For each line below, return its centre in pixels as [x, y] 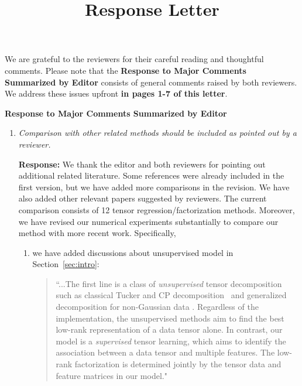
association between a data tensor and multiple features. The [165, 352]
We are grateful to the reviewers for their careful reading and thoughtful [134, 59]
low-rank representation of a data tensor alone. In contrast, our [169, 329]
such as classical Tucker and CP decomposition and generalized [171, 295]
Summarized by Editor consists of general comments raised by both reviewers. [151, 82]
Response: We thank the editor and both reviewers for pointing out [142, 164]
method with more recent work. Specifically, [97, 233]
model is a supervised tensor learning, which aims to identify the [171, 341]
